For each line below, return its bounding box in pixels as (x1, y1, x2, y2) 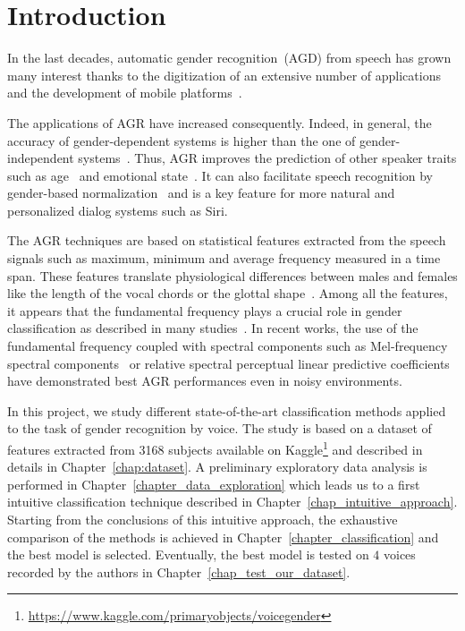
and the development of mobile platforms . (7, 83, 242, 102)
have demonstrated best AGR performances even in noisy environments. (7, 371, 402, 390)
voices (384, 545, 416, 564)
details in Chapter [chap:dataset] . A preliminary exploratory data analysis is (7, 457, 427, 476)
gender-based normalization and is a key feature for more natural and (7, 183, 395, 202)
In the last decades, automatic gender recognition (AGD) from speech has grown (7, 48, 452, 67)
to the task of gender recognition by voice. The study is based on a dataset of (7, 419, 432, 438)
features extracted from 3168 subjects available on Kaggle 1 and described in (7, 438, 423, 458)
